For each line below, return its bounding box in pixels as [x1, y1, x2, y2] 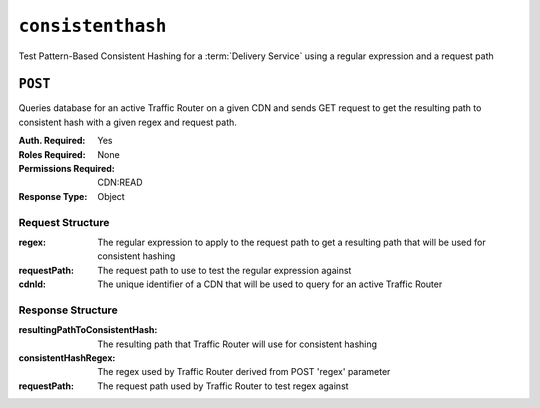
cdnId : [18, 278, 47, 290]
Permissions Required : [18, 163, 115, 175]
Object [97, 190, 125, 202]
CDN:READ [97, 176, 144, 189]
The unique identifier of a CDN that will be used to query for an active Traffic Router [97, 278, 443, 290]
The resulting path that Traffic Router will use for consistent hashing [97, 338, 378, 350]
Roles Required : [18, 148, 86, 160]
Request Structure [18, 215, 110, 229]
